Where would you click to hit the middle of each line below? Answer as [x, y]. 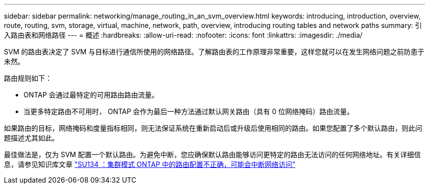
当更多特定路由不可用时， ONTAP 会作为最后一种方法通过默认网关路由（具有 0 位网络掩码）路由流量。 [189, 111]
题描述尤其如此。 [31, 138]
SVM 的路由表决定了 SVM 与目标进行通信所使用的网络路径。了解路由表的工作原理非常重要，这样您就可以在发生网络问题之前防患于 [214, 52]
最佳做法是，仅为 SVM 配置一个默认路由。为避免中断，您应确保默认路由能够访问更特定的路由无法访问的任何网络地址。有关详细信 [213, 154]
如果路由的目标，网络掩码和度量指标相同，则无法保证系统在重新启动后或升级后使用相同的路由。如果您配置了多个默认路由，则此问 [213, 128]
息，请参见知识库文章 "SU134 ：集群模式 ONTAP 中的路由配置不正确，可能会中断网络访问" [150, 164]
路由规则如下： [28, 78]
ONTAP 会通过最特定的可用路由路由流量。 [91, 95]
